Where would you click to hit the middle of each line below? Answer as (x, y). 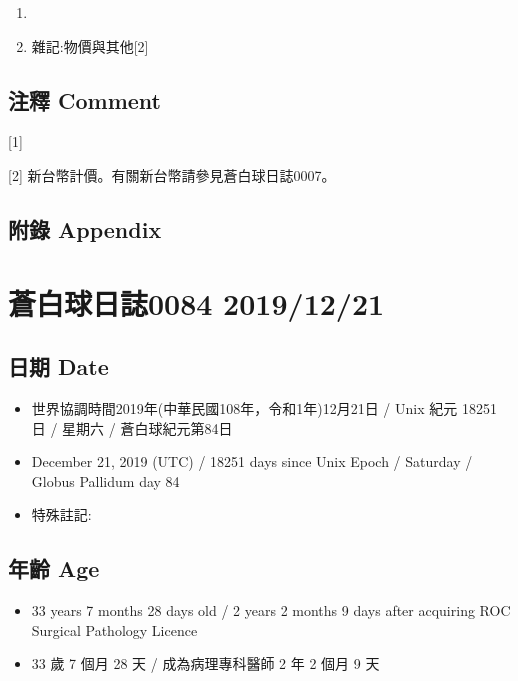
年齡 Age (54, 568)
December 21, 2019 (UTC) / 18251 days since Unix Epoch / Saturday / (252, 461)
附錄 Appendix (85, 228)
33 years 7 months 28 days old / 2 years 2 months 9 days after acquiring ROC (271, 610)
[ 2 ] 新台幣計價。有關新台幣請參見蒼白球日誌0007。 (172, 174)
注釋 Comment (85, 99)
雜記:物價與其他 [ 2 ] (90, 45)
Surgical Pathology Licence (114, 629)
